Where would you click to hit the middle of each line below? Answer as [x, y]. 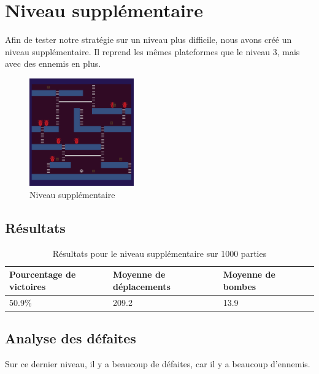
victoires [28, 287]
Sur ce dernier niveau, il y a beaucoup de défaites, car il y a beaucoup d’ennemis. [158, 364]
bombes [240, 287]
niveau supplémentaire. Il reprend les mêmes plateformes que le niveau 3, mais [152, 51]
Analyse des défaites [71, 338]
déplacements [141, 287]
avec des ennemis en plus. [53, 63]
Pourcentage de [43, 274]
